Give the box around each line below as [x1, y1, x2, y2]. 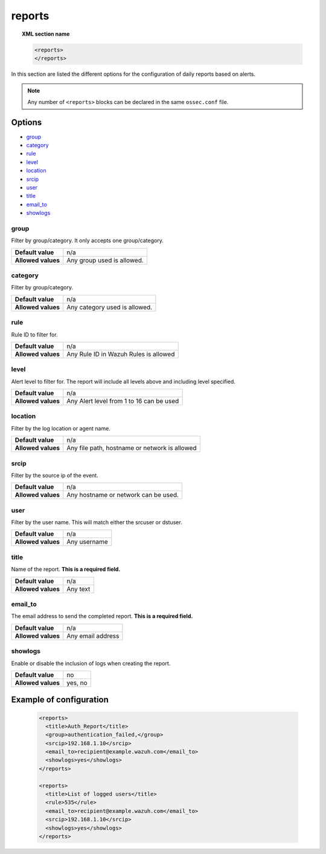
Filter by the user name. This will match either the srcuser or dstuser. [11, 519, 182, 526]
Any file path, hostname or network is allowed [66, 444, 197, 452]
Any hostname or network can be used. [66, 491, 179, 499]
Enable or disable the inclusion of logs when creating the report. [11, 660, 171, 667]
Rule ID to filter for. [11, 330, 58, 338]
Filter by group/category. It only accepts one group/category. [11, 237, 164, 245]
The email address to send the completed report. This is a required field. [11, 613, 193, 620]
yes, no [66, 678, 88, 687]
